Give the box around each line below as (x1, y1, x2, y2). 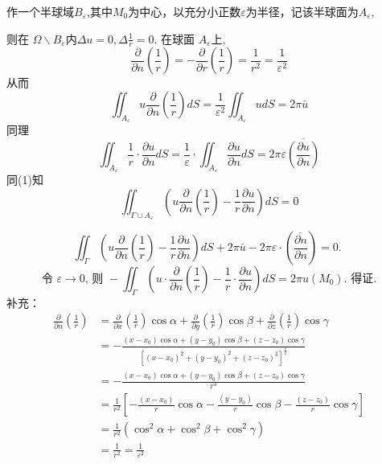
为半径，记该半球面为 (245, 3, 359, 19)
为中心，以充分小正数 (128, 3, 241, 19)
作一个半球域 (6, 3, 74, 19)
